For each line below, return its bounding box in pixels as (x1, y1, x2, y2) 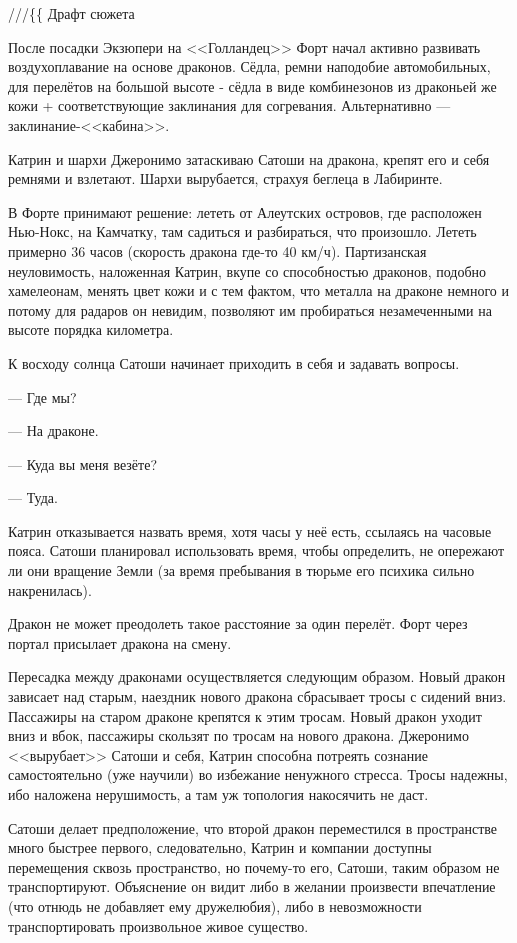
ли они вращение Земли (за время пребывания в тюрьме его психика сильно (8, 560, 475, 581)
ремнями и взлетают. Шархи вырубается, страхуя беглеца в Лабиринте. (8, 168, 443, 189)
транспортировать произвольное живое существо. (8, 915, 309, 936)
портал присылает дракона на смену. (8, 632, 232, 653)
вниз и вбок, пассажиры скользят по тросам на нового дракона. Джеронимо (8, 725, 469, 746)
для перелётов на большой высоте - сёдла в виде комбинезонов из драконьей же (8, 75, 497, 96)
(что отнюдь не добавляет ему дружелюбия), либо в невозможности (8, 895, 422, 916)
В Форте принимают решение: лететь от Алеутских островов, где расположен (8, 201, 482, 222)
